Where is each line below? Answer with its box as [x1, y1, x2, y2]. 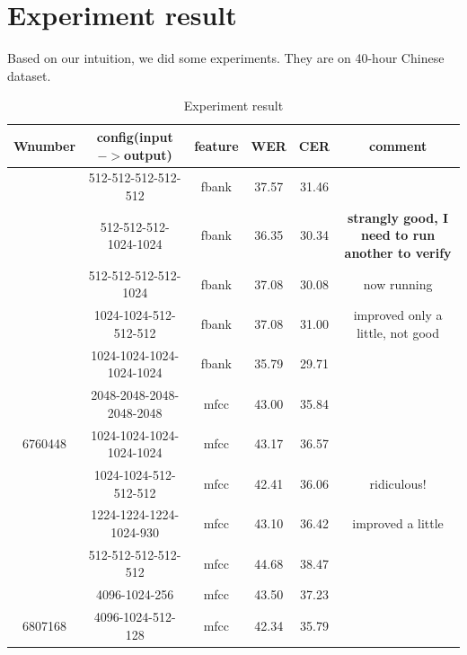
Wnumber [13, 136, 76, 155]
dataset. [7, 66, 51, 84]
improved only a [353, 305, 443, 324]
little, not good [357, 323, 439, 341]
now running [363, 274, 433, 293]
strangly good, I [347, 208, 449, 226]
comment [368, 136, 427, 155]
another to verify [344, 243, 452, 261]
